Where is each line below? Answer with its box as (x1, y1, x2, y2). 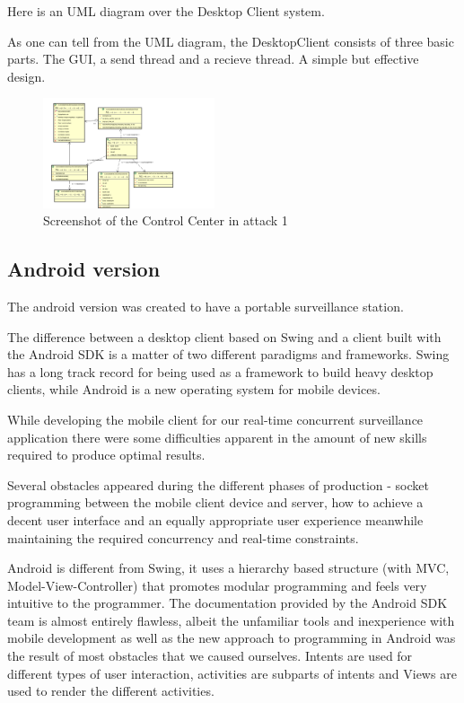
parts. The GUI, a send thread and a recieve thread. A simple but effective (7, 49, 419, 68)
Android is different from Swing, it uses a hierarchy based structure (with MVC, (7, 558, 450, 577)
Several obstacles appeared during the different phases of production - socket (7, 475, 429, 494)
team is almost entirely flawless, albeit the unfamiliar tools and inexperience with (7, 611, 455, 629)
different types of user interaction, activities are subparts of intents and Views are (7, 663, 457, 682)
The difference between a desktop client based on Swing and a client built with (7, 327, 442, 346)
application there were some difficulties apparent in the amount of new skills (7, 427, 427, 446)
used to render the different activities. (7, 681, 214, 700)
